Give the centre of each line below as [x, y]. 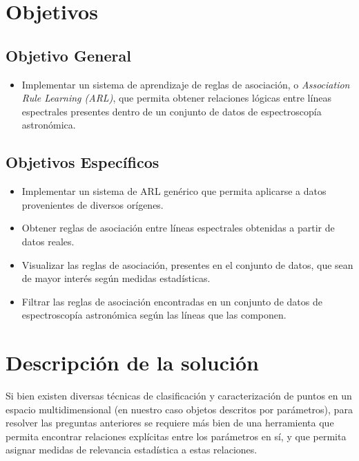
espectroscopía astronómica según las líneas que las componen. [154, 315]
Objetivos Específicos [83, 162]
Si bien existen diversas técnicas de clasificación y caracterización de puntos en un [179, 396]
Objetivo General [68, 55]
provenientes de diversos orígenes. [93, 204]
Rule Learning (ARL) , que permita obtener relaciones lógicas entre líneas [176, 98]
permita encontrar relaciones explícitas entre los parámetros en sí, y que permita [176, 436]
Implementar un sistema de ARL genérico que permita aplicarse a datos [174, 191]
